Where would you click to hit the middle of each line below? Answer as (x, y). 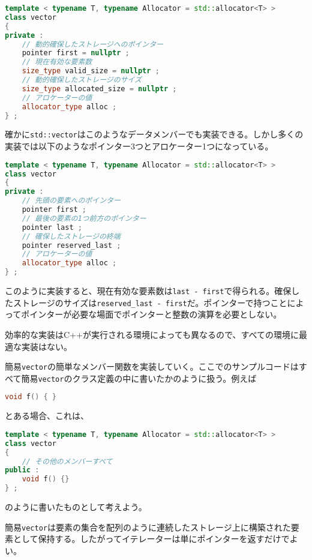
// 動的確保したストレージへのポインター (92, 44)
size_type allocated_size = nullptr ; (99, 89)
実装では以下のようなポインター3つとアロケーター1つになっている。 (139, 146)
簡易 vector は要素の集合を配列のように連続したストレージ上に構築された (148, 527)
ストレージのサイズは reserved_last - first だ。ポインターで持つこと (150, 302)
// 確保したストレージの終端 (71, 236)
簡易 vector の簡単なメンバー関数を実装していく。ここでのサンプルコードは (152, 366)
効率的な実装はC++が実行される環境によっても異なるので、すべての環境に (152, 334)
